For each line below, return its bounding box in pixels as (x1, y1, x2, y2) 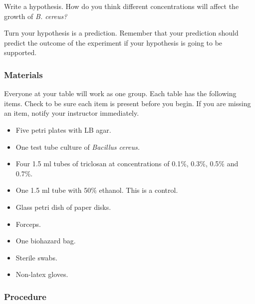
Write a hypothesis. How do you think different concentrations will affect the (4, 1, 239, 11)
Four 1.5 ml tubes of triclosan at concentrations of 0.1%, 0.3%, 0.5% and (15, 158, 239, 169)
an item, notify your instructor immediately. (4, 108, 139, 118)
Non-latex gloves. (15, 269, 68, 279)
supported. (4, 47, 37, 58)
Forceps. (15, 218, 41, 229)
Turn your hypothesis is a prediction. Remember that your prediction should (4, 28, 239, 38)
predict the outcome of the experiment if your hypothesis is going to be (4, 37, 223, 48)
